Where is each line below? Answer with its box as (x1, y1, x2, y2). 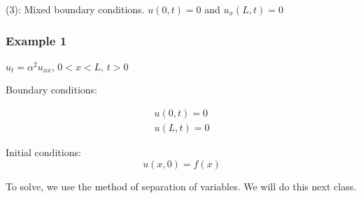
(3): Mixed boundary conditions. (6, 2, 145, 16)
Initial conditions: (6, 145, 81, 160)
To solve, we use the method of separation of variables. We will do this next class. (6, 178, 357, 193)
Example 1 (6, 31, 67, 49)
